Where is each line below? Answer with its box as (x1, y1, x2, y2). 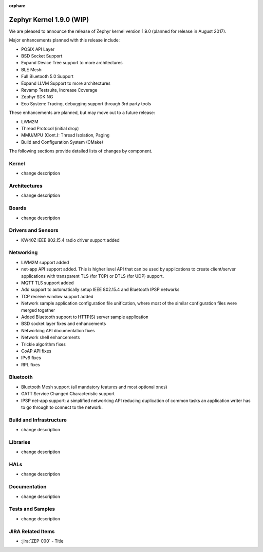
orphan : (9, 3, 26, 8)
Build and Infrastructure (9, 417, 67, 423)
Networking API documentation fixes (21, 327, 95, 333)
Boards (9, 205, 27, 211)
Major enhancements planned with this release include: (9, 37, 120, 43)
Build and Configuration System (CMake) (21, 139, 103, 145)
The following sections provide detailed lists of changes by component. (9, 148, 153, 154)
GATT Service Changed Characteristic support (21, 391, 114, 397)
